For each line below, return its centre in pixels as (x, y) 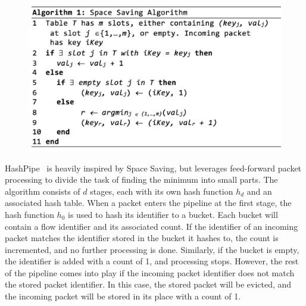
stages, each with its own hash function (162, 191)
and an (259, 191)
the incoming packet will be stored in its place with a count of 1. (123, 296)
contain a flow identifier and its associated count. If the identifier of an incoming (152, 226)
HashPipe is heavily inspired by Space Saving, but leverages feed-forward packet (153, 168)
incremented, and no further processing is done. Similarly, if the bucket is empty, (152, 249)
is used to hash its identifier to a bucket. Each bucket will (173, 214)
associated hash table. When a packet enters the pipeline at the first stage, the (148, 203)
